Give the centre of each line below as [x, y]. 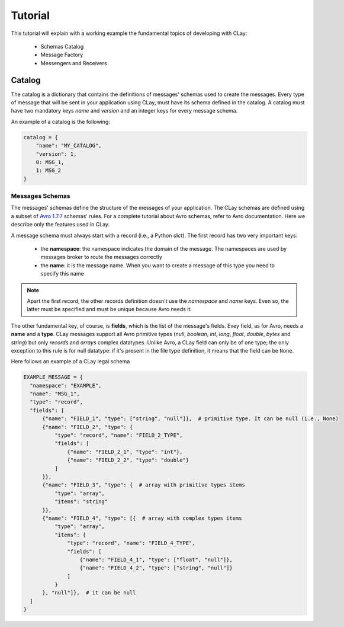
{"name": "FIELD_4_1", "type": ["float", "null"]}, [156, 559]
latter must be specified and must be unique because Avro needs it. [110, 309]
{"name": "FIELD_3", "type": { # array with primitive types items [144, 485]
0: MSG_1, [50, 162]
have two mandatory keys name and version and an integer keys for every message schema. [124, 111]
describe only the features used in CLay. [60, 225]
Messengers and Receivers [74, 63]
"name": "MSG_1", [55, 394]
